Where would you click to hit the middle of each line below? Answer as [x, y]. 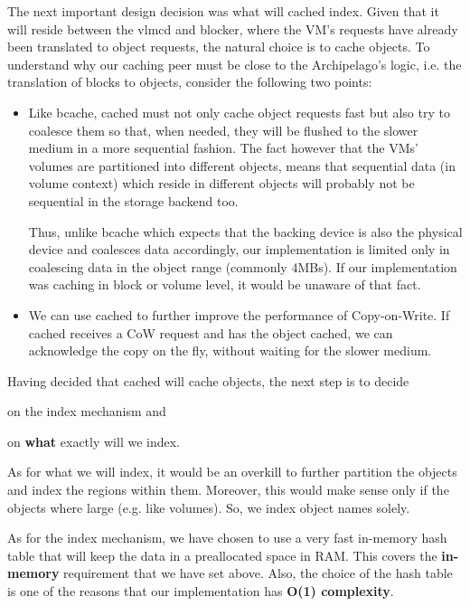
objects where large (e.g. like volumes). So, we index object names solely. [209, 507]
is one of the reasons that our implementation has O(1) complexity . [201, 591]
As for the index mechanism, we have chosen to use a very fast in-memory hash [227, 538]
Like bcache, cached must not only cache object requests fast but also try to [239, 112]
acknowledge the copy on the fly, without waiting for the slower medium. [230, 350]
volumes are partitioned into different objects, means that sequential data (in [242, 165]
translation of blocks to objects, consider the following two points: [190, 82]
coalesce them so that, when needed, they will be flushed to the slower [223, 130]
